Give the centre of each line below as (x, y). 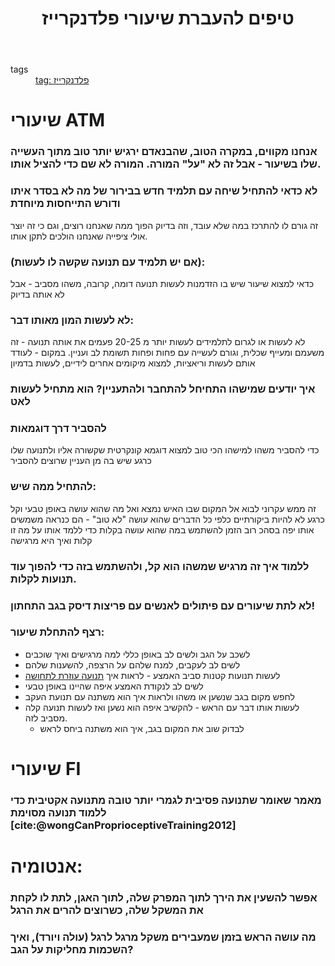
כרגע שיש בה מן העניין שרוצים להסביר (81, 461)
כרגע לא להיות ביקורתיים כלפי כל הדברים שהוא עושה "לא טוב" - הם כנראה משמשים (167, 519)
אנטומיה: (46, 866)
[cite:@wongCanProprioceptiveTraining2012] (123, 825)
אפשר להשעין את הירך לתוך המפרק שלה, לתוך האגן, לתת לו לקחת (164, 898)
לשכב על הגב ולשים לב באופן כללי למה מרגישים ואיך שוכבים (137, 654)
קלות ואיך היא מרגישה (51, 540)
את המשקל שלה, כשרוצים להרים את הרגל (107, 910)
